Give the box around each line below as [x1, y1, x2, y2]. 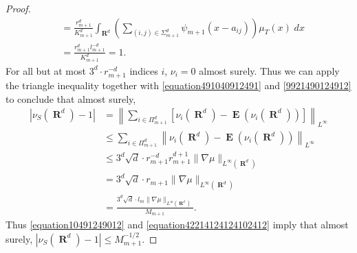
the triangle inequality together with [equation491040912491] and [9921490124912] [6, 77, 351, 92]
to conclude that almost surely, [6, 91, 136, 106]
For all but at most [6, 63, 86, 77]
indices [129, 63, 158, 77]
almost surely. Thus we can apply [199, 63, 340, 77]
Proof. [6, 1, 31, 15]
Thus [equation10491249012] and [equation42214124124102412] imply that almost [6, 217, 349, 232]
